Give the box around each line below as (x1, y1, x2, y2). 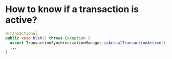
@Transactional (5, 31, 38, 36)
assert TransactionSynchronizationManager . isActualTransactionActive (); (10, 40, 168, 45)
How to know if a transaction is (5, 4, 139, 15)
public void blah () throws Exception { (5, 35, 91, 41)
